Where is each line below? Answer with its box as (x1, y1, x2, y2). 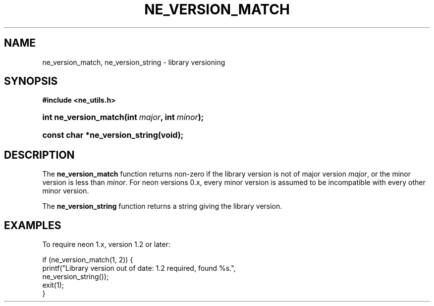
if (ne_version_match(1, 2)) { (42, 255, 133, 264)
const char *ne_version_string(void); (42, 130, 184, 140)
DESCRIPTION (4, 148, 75, 161)
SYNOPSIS (4, 75, 58, 88)
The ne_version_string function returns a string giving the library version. (42, 202, 282, 211)
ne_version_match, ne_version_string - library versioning (42, 58, 225, 66)
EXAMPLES (4, 219, 61, 232)
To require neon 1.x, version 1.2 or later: (42, 240, 171, 249)
